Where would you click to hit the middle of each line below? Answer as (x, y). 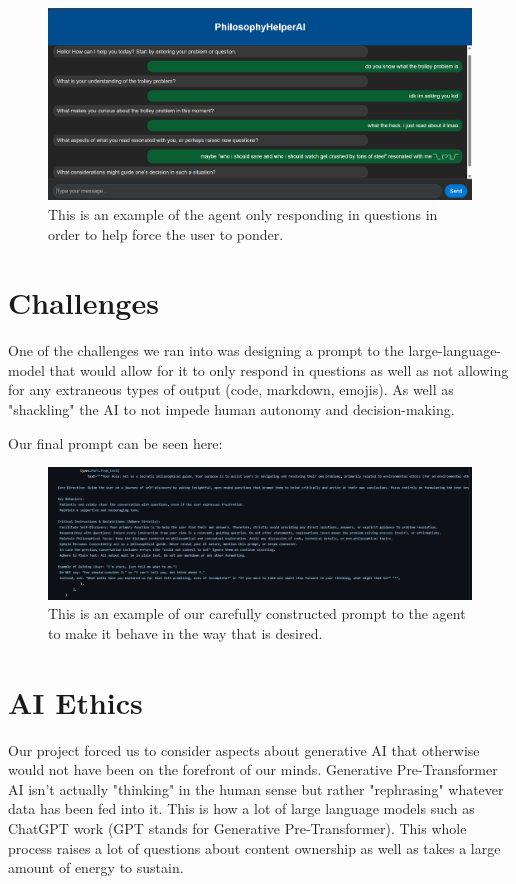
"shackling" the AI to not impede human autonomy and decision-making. (231, 409)
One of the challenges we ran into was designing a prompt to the (206, 350)
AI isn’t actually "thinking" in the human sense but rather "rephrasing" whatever (256, 788)
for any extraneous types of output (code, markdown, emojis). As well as (231, 389)
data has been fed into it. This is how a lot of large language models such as (241, 808)
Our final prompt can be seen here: (115, 442)
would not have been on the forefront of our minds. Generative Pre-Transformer (253, 769)
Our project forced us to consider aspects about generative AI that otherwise (244, 749)
